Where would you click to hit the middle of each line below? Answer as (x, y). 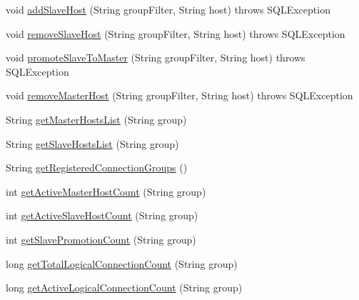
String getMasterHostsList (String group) (96, 119)
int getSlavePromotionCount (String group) (101, 239)
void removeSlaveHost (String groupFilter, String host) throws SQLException (176, 33)
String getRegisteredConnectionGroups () (97, 167)
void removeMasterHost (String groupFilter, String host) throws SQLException (179, 95)
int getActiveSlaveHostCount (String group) (102, 215)
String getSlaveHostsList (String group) (92, 143)
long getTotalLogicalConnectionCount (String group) (122, 263)
